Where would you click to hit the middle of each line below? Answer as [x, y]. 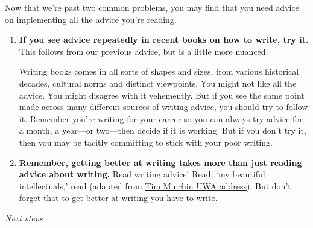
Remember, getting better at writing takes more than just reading [160, 162]
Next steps [24, 217]
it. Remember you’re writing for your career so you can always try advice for [161, 118]
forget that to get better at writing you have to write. [118, 198]
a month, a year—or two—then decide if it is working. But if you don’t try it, [163, 130]
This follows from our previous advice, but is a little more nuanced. [144, 51]
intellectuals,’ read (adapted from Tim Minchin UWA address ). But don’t [155, 186]
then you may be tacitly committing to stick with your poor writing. [146, 142]
